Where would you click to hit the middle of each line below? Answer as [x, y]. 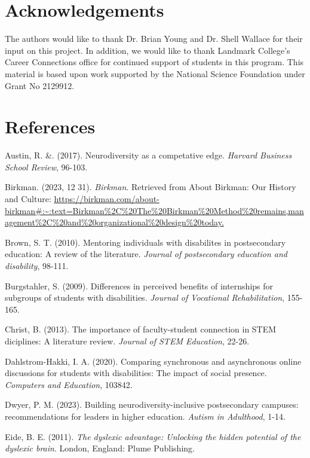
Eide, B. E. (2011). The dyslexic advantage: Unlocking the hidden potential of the [153, 436]
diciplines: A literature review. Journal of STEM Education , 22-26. [127, 341]
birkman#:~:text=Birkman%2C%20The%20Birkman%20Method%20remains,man [154, 210]
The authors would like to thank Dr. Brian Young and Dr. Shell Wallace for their [154, 39]
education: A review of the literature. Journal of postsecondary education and [146, 254]
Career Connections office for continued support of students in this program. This [154, 62]
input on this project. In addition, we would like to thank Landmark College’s [148, 50]
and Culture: [28, 199]
